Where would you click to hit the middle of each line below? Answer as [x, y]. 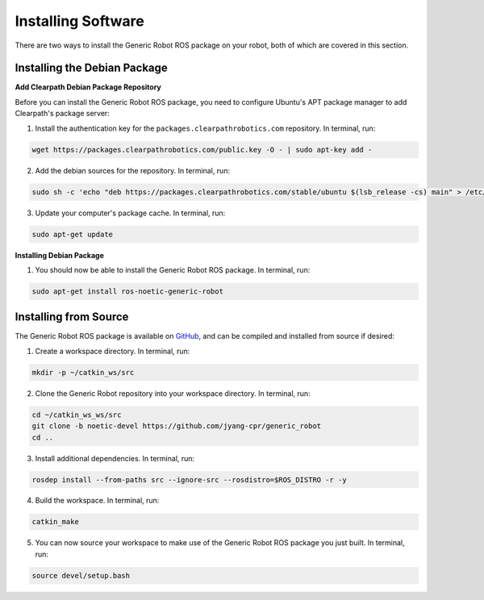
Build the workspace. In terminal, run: [97, 501]
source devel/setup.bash [81, 575]
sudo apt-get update [72, 234]
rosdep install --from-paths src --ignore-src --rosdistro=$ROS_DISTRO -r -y [189, 479]
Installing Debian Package [59, 255]
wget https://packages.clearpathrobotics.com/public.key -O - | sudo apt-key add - [202, 150]
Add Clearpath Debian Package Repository [88, 87]
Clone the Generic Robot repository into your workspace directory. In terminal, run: [173, 393]
